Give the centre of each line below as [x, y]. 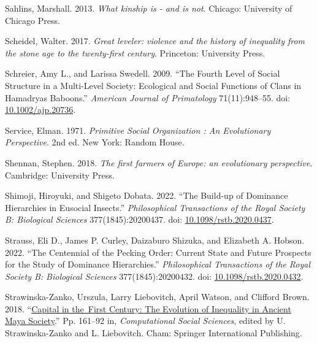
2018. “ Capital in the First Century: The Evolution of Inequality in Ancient [148, 308]
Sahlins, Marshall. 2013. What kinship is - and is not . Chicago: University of [149, 8]
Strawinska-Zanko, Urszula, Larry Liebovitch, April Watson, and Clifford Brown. [157, 297]
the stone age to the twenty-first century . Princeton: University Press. [135, 52]
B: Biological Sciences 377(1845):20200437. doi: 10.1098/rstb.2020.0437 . [139, 219]
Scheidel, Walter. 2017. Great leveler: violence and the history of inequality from [155, 41]
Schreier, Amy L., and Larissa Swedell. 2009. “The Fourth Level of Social [143, 73]
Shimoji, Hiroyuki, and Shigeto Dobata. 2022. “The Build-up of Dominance [147, 195]
